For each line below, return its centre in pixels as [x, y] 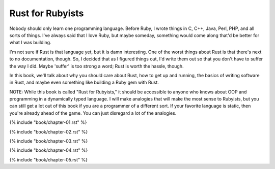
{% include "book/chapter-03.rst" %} [49, 141]
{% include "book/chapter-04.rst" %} [49, 150]
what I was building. [30, 43]
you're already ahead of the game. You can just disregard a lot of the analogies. [93, 113]
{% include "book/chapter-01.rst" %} [48, 122]
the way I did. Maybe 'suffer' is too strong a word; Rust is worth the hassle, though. [97, 66]
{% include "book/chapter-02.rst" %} [49, 131]
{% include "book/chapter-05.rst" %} [48, 159]
